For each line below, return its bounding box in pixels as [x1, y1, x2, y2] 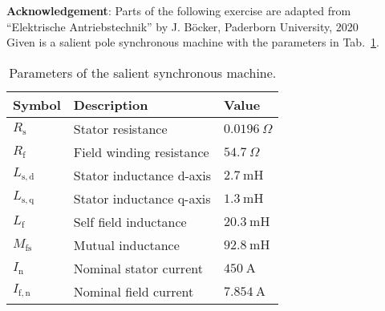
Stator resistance [73, 119, 168, 138]
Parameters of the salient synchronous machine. [9, 63, 277, 82]
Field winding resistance [73, 142, 209, 161]
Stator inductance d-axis [73, 165, 212, 184]
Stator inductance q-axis [73, 188, 211, 208]
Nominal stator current [73, 258, 203, 277]
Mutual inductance [73, 235, 180, 254]
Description [73, 95, 148, 114]
